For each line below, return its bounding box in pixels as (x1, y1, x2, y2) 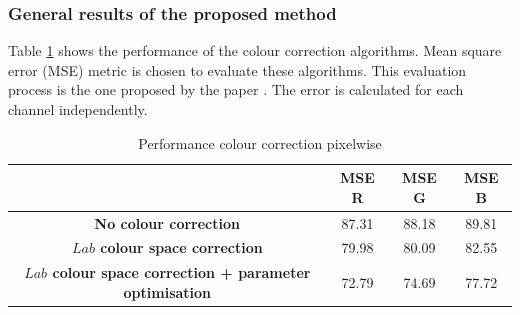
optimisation (123, 281, 212, 302)
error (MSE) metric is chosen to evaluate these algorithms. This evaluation (8, 59, 467, 80)
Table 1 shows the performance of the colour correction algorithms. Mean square (8, 40, 502, 61)
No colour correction (94, 212, 240, 233)
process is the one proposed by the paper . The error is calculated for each (8, 79, 464, 100)
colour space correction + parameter (52, 262, 311, 283)
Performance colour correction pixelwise (138, 132, 382, 153)
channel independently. (8, 99, 148, 119)
